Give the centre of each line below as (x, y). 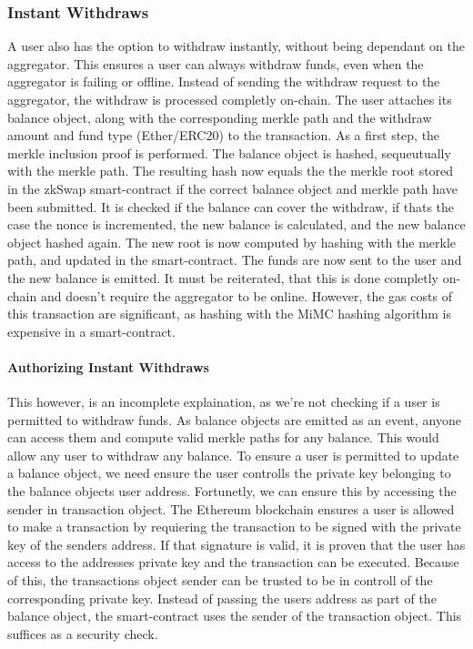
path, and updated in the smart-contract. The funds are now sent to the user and (235, 260)
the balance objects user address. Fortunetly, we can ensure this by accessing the (232, 491)
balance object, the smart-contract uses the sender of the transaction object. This (235, 616)
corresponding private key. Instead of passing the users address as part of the (222, 598)
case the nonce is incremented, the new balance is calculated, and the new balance (236, 224)
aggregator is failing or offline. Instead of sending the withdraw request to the (224, 81)
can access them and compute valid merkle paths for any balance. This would (223, 437)
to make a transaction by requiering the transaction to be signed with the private (234, 527)
